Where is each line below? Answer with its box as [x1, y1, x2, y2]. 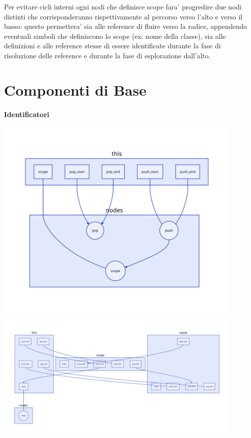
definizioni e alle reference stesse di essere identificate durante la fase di [4, 40, 221, 51]
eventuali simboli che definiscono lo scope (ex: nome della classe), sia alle [4, 30, 226, 41]
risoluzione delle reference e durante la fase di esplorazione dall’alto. [4, 50, 211, 60]
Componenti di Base [4, 79, 147, 100]
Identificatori [4, 109, 49, 119]
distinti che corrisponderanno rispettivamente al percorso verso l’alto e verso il [4, 11, 243, 21]
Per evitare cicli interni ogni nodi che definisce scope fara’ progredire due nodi [4, 1, 242, 11]
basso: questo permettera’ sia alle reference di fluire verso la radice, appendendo [4, 21, 248, 31]
